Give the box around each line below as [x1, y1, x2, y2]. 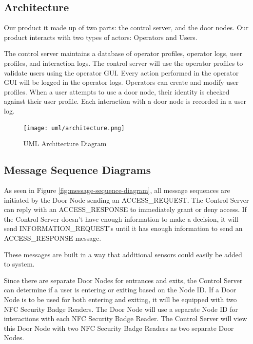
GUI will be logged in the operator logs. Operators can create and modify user [4, 77, 239, 87]
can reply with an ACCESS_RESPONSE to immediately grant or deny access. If [4, 204, 247, 214]
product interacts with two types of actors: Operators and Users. [4, 32, 197, 42]
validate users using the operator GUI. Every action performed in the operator [4, 67, 239, 77]
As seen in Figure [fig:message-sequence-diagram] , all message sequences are [4, 185, 230, 195]
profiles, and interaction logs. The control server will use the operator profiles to [4, 57, 243, 68]
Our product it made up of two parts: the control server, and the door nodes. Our [4, 22, 249, 33]
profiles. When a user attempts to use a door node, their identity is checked [4, 86, 230, 96]
